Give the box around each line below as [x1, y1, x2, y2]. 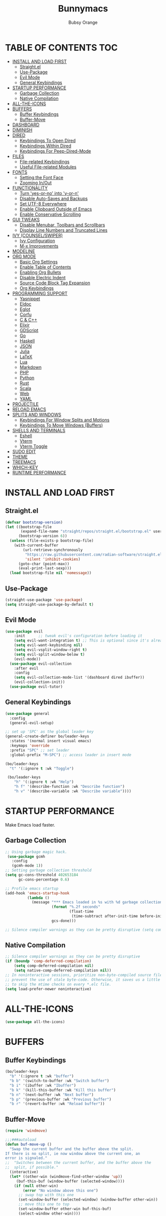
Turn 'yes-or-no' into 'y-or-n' [19, 190, 79, 196]
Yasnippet [19, 296, 41, 302]
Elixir [19, 322, 30, 328]
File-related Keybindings [19, 158, 70, 164]
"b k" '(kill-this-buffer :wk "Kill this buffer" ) [9, 1088, 116, 1092]
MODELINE [12, 248, 36, 254]
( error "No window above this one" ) [23, 1188, 98, 1193]
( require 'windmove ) [5, 1128, 48, 1134]
